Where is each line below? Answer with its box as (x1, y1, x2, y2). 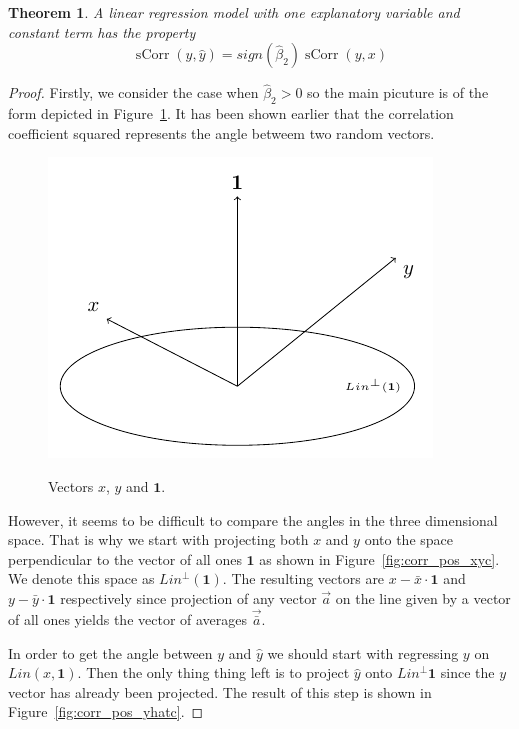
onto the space (364, 529, 453, 550)
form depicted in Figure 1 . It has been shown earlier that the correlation (8, 103, 454, 124)
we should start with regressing (267, 642, 459, 663)
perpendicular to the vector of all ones (8, 548, 242, 569)
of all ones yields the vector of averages (8, 608, 248, 629)
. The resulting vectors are (222, 568, 385, 589)
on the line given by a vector (335, 587, 511, 608)
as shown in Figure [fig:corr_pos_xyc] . (259, 548, 500, 569)
